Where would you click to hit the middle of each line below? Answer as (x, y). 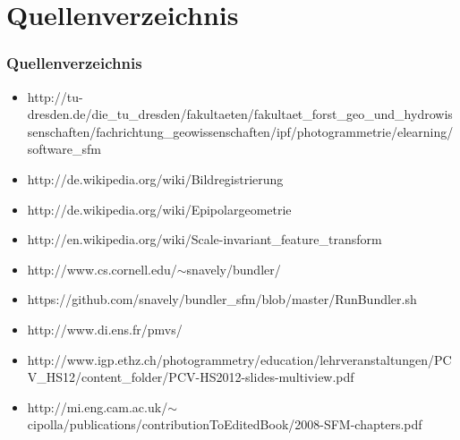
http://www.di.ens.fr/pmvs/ (105, 329)
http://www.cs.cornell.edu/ (102, 269)
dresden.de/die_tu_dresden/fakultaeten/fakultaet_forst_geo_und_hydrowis (240, 114)
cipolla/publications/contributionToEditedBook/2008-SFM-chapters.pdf (225, 424)
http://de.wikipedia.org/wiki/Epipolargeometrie (159, 209)
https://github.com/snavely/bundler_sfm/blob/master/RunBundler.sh (222, 299)
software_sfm (64, 149)
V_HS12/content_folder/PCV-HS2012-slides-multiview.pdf (191, 377)
